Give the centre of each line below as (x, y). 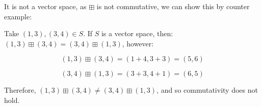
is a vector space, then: (137, 33)
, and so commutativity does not (207, 90)
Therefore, (20, 90)
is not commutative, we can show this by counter (173, 6)
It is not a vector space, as (45, 6)
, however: (138, 43)
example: (18, 16)
